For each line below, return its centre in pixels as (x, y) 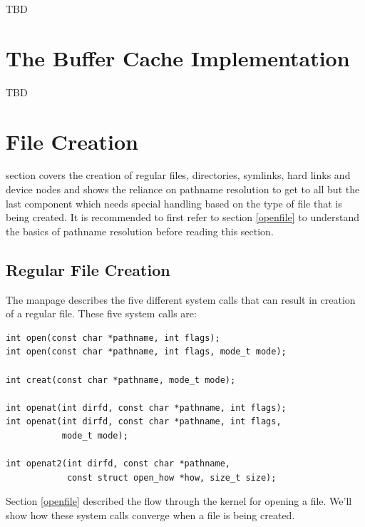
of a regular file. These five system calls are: (101, 313)
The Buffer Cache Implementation (178, 57)
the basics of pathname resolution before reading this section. (140, 231)
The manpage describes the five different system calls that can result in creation (181, 299)
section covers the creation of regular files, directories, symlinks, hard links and (178, 175)
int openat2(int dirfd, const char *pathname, (118, 464)
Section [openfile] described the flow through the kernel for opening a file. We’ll (179, 501)
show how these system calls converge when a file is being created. (150, 515)
